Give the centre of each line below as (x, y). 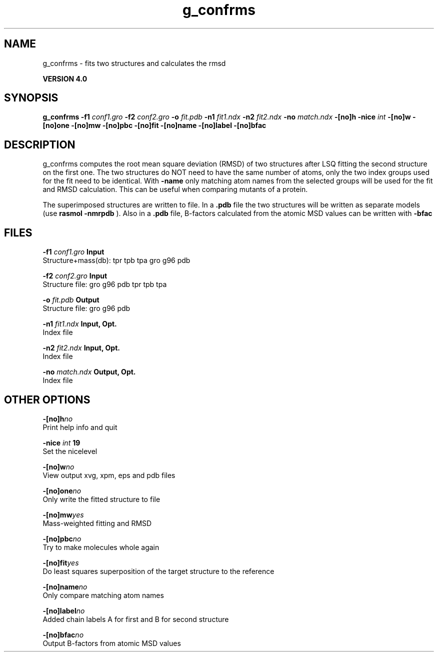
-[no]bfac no (63, 634)
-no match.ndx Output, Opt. (89, 372)
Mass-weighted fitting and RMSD (97, 523)
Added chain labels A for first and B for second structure (136, 619)
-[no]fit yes (61, 562)
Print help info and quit (80, 427)
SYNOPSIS (31, 98)
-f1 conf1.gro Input (73, 252)
